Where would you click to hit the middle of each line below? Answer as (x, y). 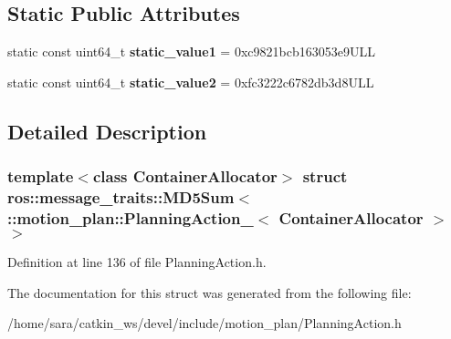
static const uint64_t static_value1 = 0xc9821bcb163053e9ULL (191, 51)
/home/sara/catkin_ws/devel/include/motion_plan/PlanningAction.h (205, 323)
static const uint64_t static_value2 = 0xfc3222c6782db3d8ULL (191, 82)
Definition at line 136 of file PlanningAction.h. (137, 262)
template (41, 176)
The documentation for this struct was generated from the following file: (210, 292)
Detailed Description (107, 131)
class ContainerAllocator (185, 176)
